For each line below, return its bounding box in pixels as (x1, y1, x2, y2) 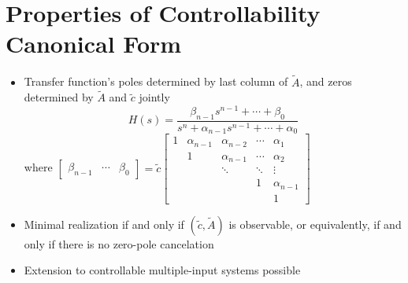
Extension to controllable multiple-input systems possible (24, 262, 301, 278)
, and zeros (299, 73, 352, 90)
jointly (139, 89, 170, 105)
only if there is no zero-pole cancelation (24, 235, 214, 252)
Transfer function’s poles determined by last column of (24, 73, 288, 90)
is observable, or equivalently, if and (228, 215, 402, 232)
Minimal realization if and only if (24, 215, 184, 232)
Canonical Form (6, 28, 182, 60)
